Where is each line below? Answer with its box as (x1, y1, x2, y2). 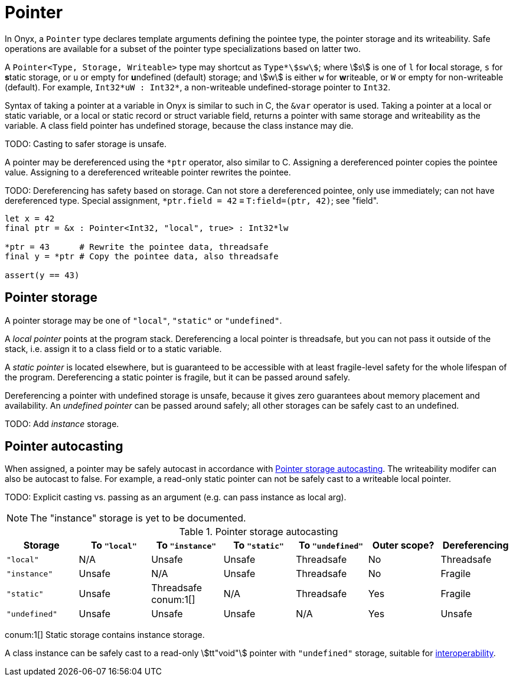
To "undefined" (298, 539, 364, 552)
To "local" (90, 539, 137, 552)
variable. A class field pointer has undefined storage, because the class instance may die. (5, 120, 354, 131)
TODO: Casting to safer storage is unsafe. (5, 138, 167, 149)
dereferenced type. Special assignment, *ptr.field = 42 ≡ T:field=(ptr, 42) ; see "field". (5, 195, 379, 206)
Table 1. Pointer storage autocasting (179, 526, 338, 538)
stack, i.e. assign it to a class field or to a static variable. (5, 343, 222, 354)
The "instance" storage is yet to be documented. (30, 512, 246, 524)
